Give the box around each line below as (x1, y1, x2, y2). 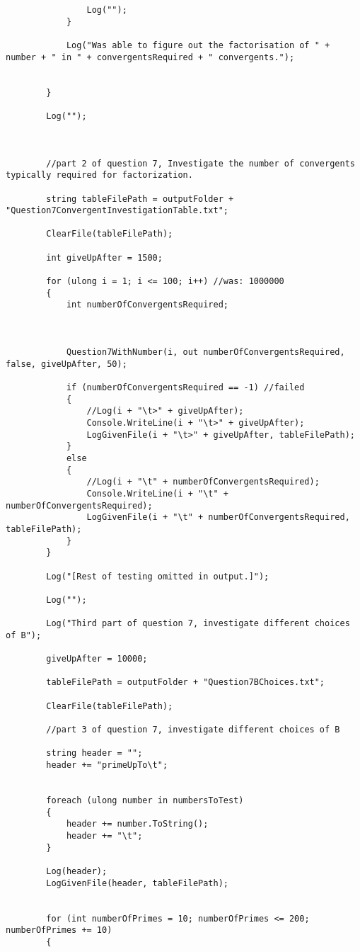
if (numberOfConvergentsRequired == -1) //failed (66, 382, 305, 392)
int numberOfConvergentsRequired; (66, 300, 228, 310)
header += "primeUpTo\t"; (46, 760, 168, 770)
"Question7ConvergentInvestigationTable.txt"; (6, 205, 228, 216)
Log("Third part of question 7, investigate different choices (46, 618, 350, 629)
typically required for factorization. (6, 170, 193, 181)
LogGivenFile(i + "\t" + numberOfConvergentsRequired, (86, 512, 350, 523)
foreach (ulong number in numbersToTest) (46, 795, 244, 805)
